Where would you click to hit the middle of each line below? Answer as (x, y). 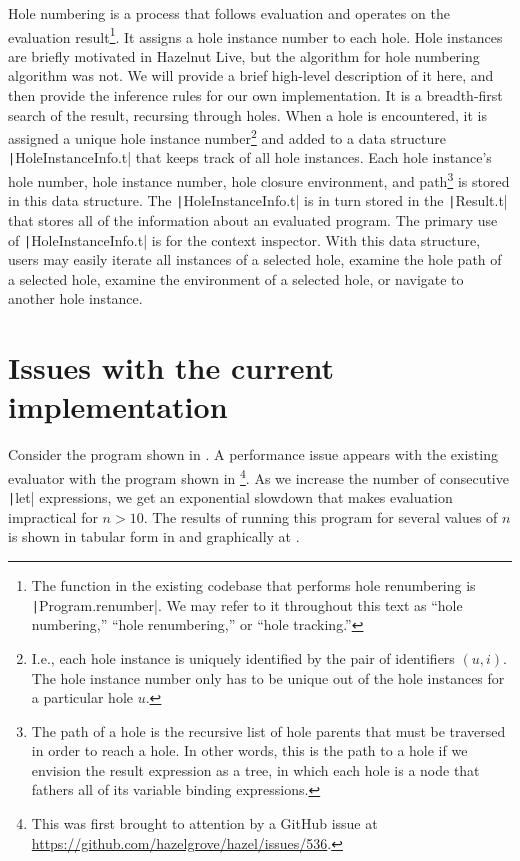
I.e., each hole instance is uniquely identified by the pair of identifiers (243, 657)
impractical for (53, 516)
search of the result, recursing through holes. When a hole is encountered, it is (248, 114)
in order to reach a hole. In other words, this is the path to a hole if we (249, 750)
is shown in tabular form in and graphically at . (154, 536)
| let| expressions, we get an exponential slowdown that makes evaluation (230, 497)
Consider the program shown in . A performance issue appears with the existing (253, 454)
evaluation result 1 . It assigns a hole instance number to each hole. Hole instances (255, 35)
